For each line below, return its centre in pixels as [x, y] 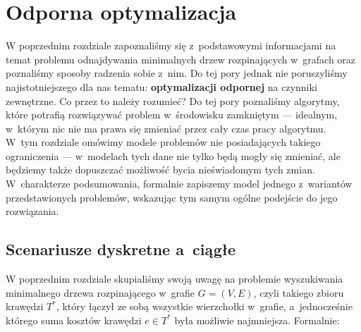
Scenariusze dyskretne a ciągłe [121, 249]
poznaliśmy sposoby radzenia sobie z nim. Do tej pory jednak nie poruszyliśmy [177, 73]
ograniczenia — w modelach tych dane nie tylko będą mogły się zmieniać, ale [173, 155]
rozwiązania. [32, 211]
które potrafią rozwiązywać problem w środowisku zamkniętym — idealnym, [172, 115]
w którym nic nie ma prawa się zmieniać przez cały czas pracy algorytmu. [166, 128]
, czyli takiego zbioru [299, 292]
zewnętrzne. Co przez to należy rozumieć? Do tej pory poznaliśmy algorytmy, [173, 100]
